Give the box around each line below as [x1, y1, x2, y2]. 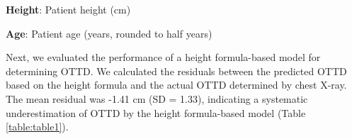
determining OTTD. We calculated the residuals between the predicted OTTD [6, 63, 347, 78]
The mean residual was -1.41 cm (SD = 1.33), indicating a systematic [6, 91, 308, 106]
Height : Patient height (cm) [6, 2, 131, 16]
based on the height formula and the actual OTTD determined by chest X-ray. [6, 77, 347, 92]
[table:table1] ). [6, 119, 69, 134]
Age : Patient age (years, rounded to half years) [6, 26, 212, 40]
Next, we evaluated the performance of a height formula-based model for [6, 50, 321, 65]
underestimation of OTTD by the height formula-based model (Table [6, 105, 306, 120]
